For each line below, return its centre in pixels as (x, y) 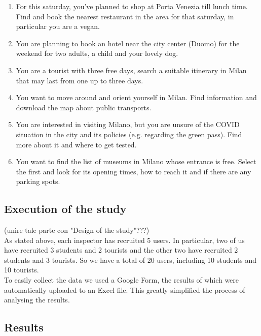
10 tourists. (22, 270)
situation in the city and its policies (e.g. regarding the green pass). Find (129, 134)
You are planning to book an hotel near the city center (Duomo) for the (128, 43)
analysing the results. (37, 300)
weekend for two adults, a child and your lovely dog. (97, 53)
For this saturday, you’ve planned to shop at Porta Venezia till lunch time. (132, 6)
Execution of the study (65, 209)
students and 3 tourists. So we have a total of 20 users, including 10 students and (130, 259)
